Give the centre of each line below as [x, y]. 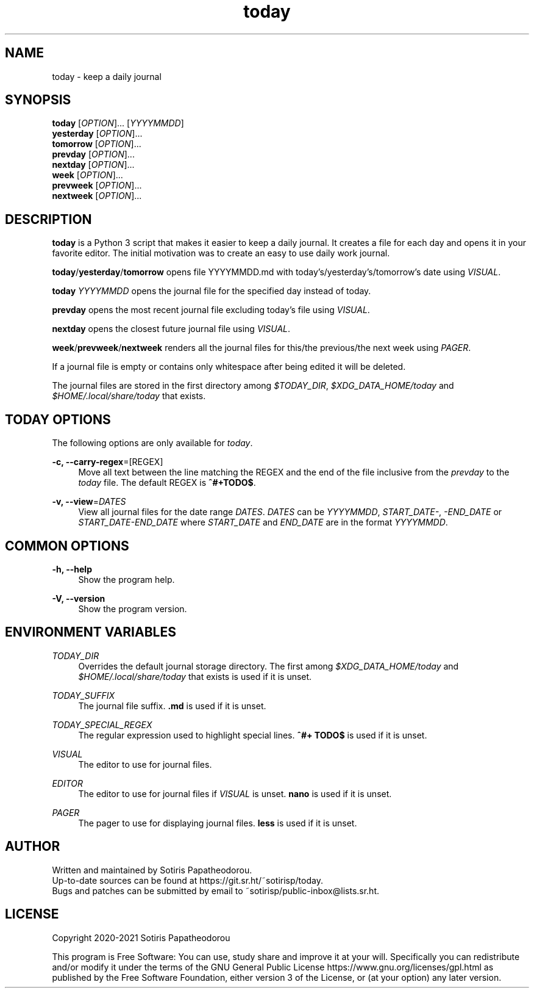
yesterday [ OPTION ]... [97, 134]
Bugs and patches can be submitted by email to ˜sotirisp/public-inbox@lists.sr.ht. [216, 890]
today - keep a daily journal [107, 76]
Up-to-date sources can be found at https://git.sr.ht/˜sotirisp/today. [187, 880]
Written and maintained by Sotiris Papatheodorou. [152, 870]
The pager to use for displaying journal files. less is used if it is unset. [218, 823]
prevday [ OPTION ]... [93, 154]
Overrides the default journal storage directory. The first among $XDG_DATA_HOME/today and [269, 666]
